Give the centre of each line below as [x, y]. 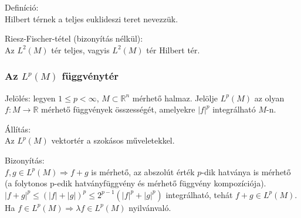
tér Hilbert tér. [173, 50]
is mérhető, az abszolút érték [143, 171]
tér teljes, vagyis [80, 50]
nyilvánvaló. [150, 207]
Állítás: [18, 129]
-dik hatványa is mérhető [246, 171]
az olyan [269, 98]
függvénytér [90, 76]
